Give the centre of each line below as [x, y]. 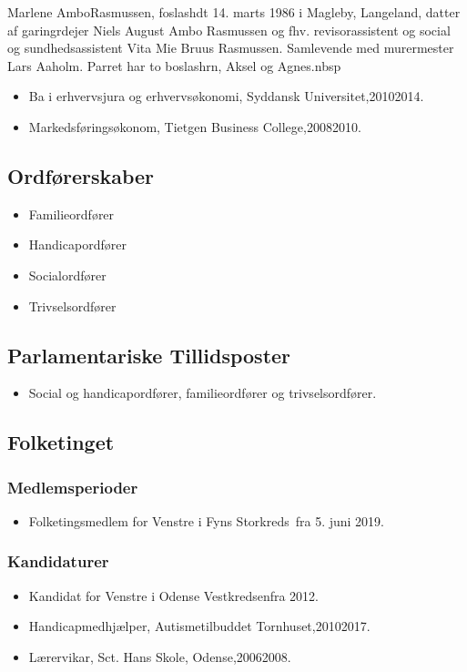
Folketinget [61, 442]
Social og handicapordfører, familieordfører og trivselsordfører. [203, 393]
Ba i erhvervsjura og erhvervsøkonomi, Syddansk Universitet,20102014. [226, 96]
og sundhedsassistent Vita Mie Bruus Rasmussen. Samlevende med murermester [231, 48]
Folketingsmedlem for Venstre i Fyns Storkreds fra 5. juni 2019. [207, 520]
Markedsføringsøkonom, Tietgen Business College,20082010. [195, 126]
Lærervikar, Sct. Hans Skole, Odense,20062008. [160, 656]
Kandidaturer [58, 561]
